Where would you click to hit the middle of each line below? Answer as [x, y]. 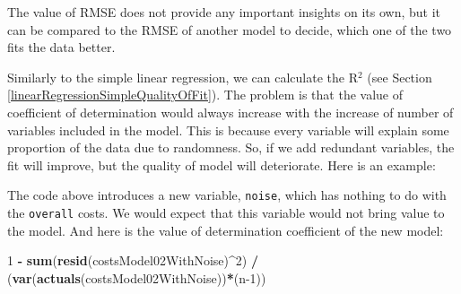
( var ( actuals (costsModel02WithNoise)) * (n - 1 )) [137, 277]
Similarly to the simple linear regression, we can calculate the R [183, 77]
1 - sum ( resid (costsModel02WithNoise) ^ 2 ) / [133, 260]
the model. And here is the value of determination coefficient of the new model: [226, 230]
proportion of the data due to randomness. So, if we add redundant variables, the [231, 147]
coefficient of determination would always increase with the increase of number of [230, 112]
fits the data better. [61, 47]
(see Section [400, 77]
